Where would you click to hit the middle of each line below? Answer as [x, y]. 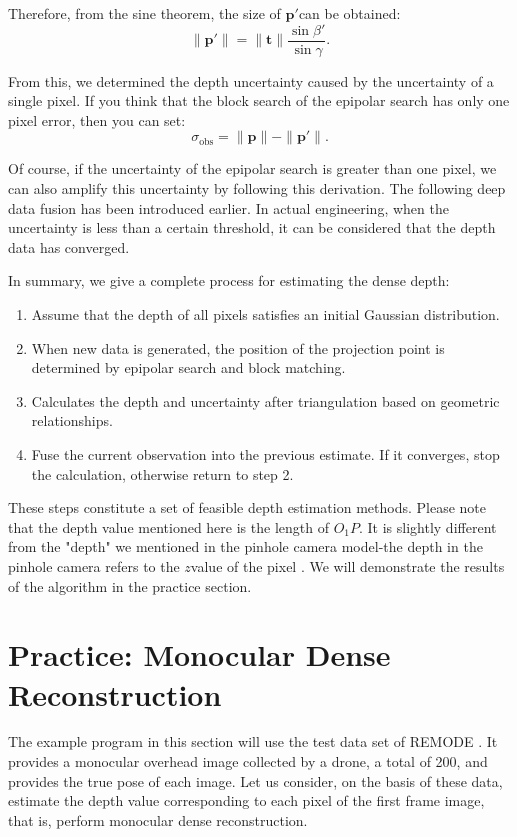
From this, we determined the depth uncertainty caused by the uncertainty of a [251, 80]
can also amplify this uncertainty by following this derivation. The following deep [257, 188]
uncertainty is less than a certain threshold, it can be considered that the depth [252, 227]
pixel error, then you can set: [97, 119]
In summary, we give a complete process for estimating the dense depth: [229, 280]
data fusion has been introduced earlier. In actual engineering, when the [228, 207]
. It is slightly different [428, 526]
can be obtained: [349, 13]
